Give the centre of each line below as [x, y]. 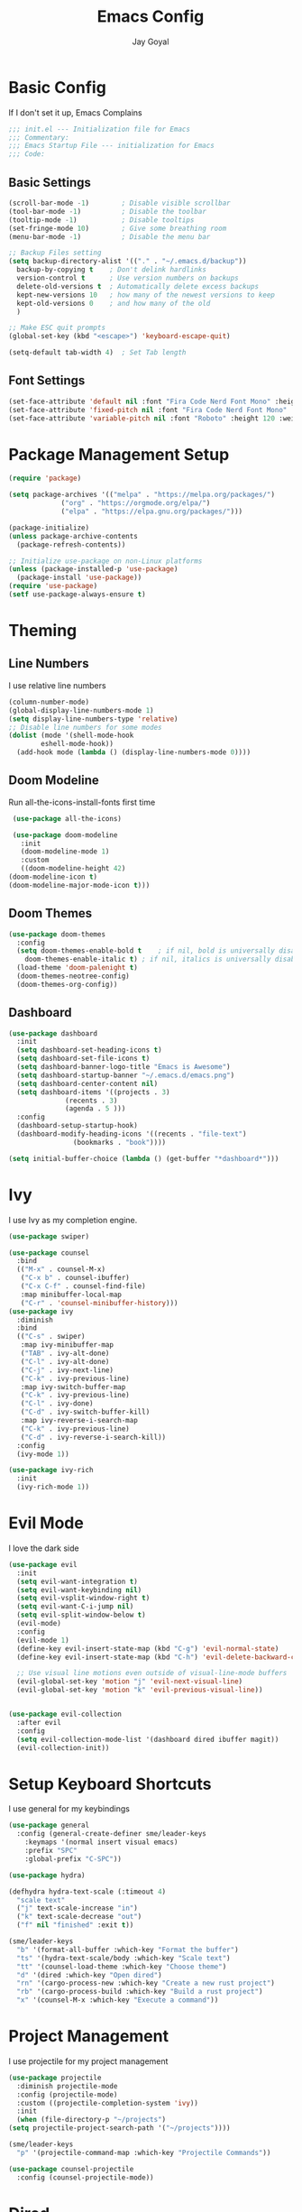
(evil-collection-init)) [63, 1747]
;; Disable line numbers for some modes [86, 727]
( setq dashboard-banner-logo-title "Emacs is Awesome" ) [124, 1067]
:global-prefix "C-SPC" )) [73, 1859]
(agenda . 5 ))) [96, 1109]
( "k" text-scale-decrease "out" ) [79, 1917]
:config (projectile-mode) [67, 2095]
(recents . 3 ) [92, 1101]
